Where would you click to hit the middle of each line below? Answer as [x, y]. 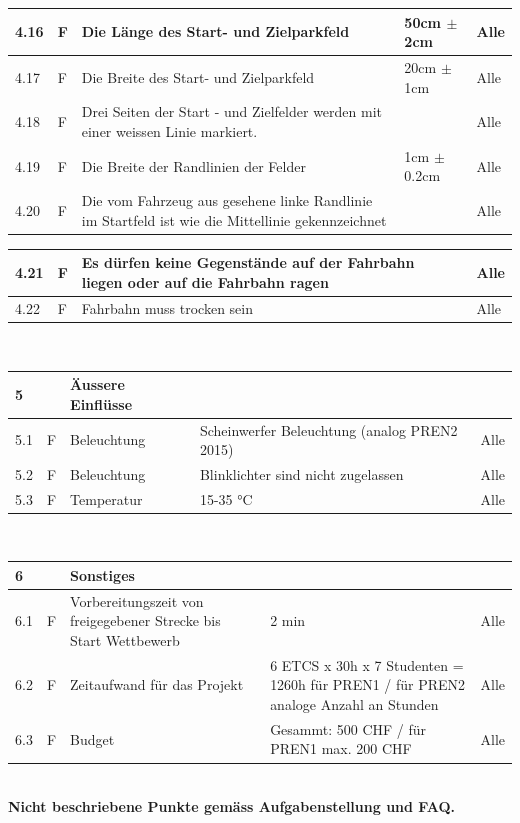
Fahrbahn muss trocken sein [167, 307]
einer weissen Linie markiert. [169, 130]
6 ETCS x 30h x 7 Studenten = [367, 664]
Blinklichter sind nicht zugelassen [301, 473]
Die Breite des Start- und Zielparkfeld [198, 76]
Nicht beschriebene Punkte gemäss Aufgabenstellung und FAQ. [231, 806]
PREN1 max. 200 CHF [341, 748]
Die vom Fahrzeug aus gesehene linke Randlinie [227, 200]
